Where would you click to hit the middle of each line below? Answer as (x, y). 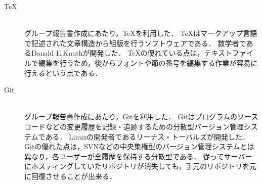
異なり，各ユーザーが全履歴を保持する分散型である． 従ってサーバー (138, 156)
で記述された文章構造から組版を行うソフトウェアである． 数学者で (135, 43)
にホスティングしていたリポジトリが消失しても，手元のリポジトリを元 (141, 166)
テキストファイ (229, 53)
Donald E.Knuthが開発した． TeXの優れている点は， (118, 53)
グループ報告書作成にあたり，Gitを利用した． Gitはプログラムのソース (141, 117)
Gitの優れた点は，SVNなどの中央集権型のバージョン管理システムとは (139, 146)
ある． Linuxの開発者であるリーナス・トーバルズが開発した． (147, 136)
